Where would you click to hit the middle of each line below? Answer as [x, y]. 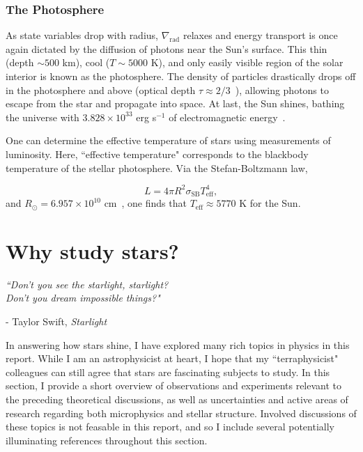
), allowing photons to [282, 89]
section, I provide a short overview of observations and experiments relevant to [174, 385]
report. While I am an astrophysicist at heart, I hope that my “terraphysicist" [172, 358]
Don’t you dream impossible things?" [83, 298]
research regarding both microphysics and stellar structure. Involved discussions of [181, 413]
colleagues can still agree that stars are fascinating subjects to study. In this [168, 372]
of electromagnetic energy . [227, 117]
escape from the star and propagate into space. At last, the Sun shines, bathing [175, 103]
